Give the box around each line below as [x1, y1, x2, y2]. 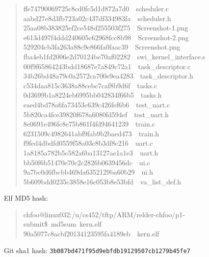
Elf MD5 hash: [4, 193, 48, 203]
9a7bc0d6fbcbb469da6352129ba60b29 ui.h [23, 167, 153, 177]
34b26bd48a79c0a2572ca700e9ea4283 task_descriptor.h [23, 71, 193, 81]
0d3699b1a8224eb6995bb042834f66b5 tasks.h [23, 90, 162, 100]
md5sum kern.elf [51, 219, 102, 229]
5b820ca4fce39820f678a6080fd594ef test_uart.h [23, 109, 169, 119]
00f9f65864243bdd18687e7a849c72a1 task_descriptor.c [23, 61, 191, 71]
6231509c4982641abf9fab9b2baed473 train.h [23, 128, 159, 138]
